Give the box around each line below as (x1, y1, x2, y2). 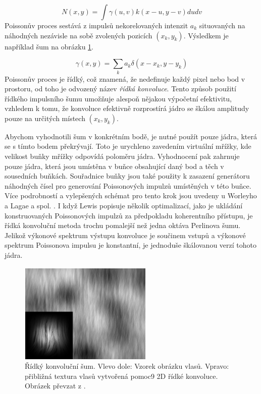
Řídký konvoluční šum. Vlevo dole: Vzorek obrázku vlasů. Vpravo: (25, 361, 229, 371)
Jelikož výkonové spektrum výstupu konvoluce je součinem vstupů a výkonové (5, 230, 246, 240)
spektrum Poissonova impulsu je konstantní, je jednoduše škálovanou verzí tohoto (5, 240, 256, 250)
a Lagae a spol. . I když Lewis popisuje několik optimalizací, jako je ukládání (5, 200, 243, 211)
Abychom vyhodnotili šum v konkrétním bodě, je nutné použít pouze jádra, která (5, 131, 257, 141)
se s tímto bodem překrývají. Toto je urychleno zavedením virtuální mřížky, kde (5, 141, 251, 151)
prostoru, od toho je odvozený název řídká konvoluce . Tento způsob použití (5, 83, 236, 94)
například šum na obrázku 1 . (5, 41, 93, 51)
